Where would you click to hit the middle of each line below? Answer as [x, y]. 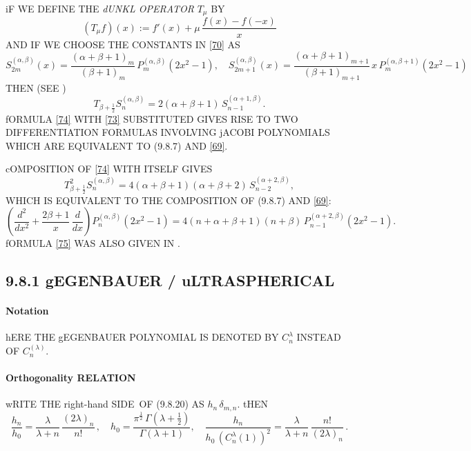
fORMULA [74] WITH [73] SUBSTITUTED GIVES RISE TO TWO [152, 118]
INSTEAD [319, 337]
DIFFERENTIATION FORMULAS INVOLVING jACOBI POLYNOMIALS [168, 132]
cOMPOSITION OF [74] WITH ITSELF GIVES [109, 169]
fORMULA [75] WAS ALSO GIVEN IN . [93, 243]
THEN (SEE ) [36, 87]
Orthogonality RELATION [71, 378]
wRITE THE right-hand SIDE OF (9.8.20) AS [105, 404]
